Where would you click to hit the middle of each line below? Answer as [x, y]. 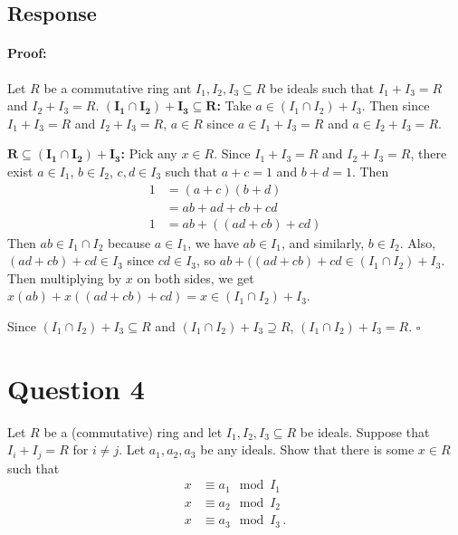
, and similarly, [323, 242]
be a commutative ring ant [118, 87]
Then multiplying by [65, 277]
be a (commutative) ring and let [133, 431]
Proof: [27, 53]
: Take [234, 105]
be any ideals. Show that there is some [307, 449]
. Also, [418, 242]
